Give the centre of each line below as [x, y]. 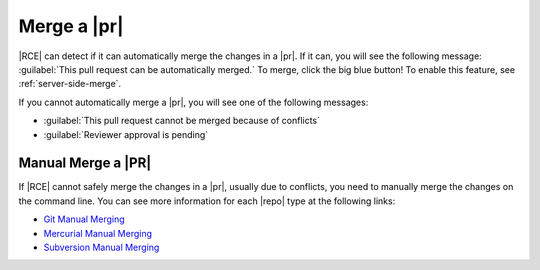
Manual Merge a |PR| [85, 163]
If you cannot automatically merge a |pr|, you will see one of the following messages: [193, 102]
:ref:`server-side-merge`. [70, 84]
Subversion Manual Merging [101, 247]
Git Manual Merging [84, 219]
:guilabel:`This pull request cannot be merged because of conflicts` [181, 121]
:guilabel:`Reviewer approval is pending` [126, 134]
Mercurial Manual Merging [98, 233]
